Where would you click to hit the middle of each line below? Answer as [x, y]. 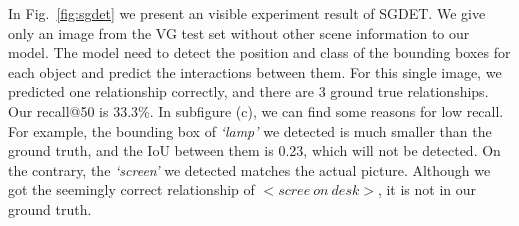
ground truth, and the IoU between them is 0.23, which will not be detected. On [254, 150]
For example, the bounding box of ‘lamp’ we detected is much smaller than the [250, 130]
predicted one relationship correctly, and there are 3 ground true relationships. [248, 91]
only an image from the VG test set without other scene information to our [239, 32]
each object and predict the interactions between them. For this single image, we [255, 71]
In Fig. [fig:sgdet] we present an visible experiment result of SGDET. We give [247, 13]
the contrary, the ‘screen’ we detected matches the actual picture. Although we [249, 169]
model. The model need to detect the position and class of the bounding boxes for [259, 52]
